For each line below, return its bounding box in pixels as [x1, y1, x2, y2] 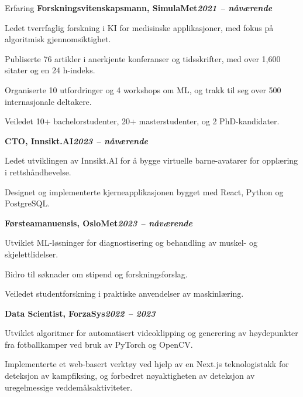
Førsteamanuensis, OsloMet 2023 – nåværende [5, 216, 193, 229]
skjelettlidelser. [5, 247, 58, 260]
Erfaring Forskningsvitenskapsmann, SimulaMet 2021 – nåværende [5, 2, 273, 13]
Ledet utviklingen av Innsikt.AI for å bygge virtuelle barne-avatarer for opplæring [5, 154, 298, 167]
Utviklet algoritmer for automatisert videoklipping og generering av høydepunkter [5, 327, 298, 339]
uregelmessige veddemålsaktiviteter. [5, 381, 133, 393]
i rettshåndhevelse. [5, 165, 71, 178]
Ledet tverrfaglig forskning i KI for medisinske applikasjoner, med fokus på [5, 21, 274, 33]
